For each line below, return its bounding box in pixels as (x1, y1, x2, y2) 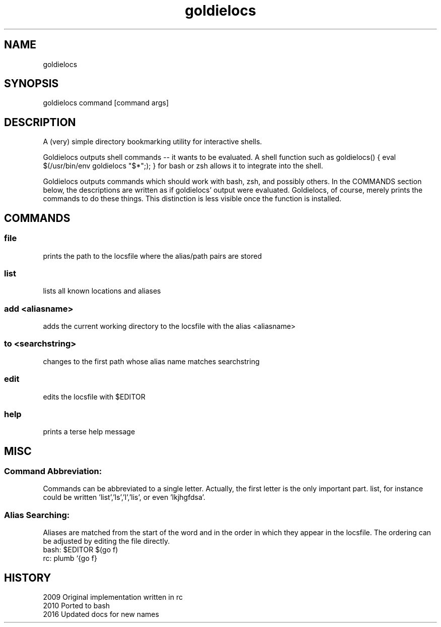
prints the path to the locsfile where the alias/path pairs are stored (43, 251, 262, 260)
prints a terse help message (43, 427, 135, 436)
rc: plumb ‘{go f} (43, 554, 97, 563)
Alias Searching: (4, 509, 70, 520)
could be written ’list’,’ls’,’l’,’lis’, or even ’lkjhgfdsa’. (43, 493, 205, 502)
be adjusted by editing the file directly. (43, 537, 170, 546)
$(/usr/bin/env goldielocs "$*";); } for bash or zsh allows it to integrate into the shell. (43, 161, 323, 170)
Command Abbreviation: (4, 466, 102, 477)
